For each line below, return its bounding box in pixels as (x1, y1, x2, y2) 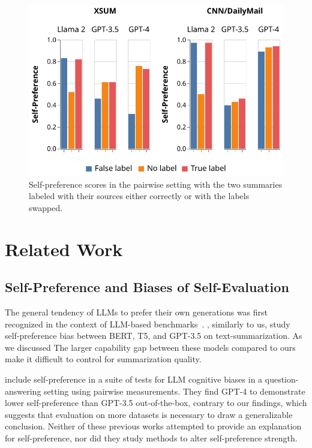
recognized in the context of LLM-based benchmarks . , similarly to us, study (5, 317, 290, 330)
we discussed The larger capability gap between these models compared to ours (5, 341, 296, 353)
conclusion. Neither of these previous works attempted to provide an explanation (5, 420, 302, 432)
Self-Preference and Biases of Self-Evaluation (5, 278, 289, 296)
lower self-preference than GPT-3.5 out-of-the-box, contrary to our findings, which (5, 396, 307, 409)
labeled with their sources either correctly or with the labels (29, 190, 250, 202)
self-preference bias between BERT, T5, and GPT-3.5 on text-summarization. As (5, 329, 302, 342)
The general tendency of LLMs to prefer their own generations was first (5, 305, 268, 318)
